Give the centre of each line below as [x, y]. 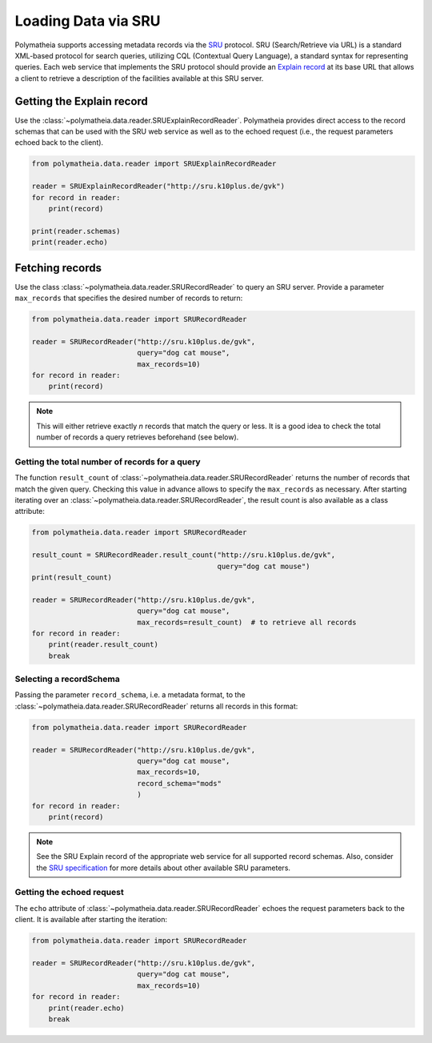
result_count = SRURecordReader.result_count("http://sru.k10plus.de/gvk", [184, 555]
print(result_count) [72, 577]
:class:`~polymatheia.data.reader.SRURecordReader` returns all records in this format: [156, 706]
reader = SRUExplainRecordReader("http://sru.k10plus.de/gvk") [158, 187]
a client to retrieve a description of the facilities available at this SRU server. [139, 78]
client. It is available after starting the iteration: [91, 920]
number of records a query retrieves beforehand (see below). [138, 437]
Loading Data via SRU [88, 21]
